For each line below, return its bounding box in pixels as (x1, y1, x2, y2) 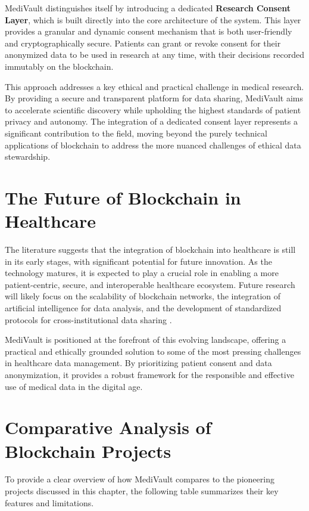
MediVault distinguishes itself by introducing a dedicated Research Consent (5, 2, 291, 14)
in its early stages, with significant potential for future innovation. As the (5, 255, 272, 267)
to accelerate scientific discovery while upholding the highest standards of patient (5, 103, 301, 116)
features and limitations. (5, 496, 94, 509)
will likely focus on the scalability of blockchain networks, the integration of (5, 290, 281, 302)
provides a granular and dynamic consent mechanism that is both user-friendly (5, 25, 292, 38)
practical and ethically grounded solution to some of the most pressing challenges (5, 345, 301, 357)
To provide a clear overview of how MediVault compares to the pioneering (5, 473, 274, 485)
